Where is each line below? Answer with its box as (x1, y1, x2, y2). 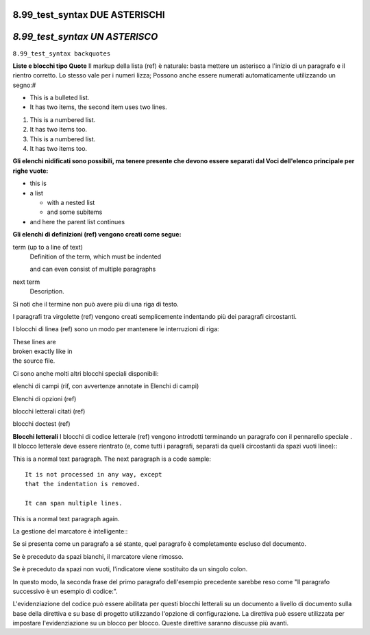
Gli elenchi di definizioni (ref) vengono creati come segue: (12, 230, 182, 239)
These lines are (12, 337, 56, 346)
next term (12, 278, 40, 286)
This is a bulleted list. (29, 93, 90, 102)
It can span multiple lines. (25, 499, 123, 507)
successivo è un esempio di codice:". (12, 587, 118, 595)
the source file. (12, 357, 56, 365)
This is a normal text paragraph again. (12, 514, 120, 523)
